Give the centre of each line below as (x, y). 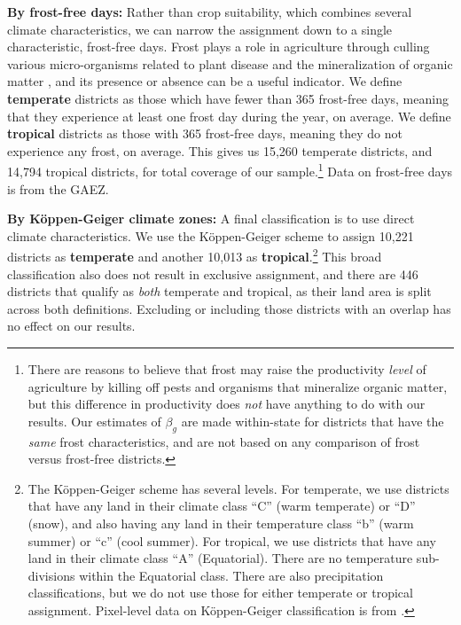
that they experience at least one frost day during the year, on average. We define (229, 116)
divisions (51, 575)
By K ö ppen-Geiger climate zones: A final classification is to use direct (211, 219)
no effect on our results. (71, 326)
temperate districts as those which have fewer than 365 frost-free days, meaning (228, 98)
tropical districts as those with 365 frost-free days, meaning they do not (205, 133)
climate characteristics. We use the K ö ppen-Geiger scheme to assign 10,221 (211, 235)
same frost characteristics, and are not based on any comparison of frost (224, 441)
